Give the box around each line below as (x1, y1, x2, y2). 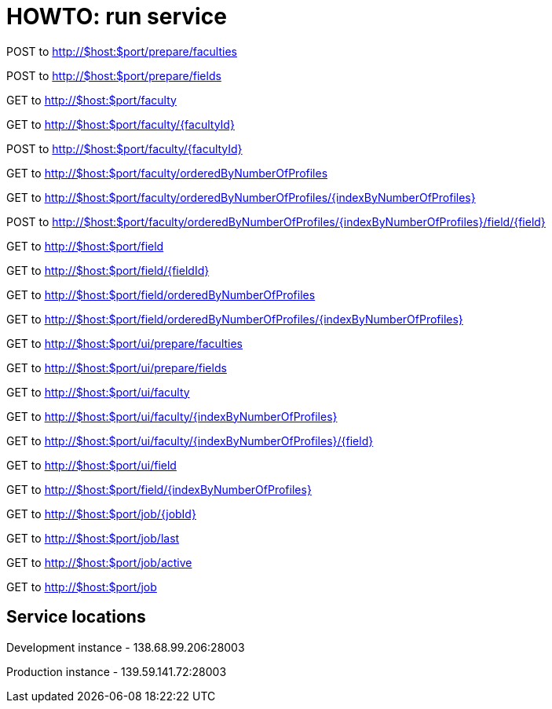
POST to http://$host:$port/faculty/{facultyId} (6, 141, 243, 155)
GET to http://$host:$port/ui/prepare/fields (6, 360, 227, 375)
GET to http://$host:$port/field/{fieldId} (6, 263, 210, 277)
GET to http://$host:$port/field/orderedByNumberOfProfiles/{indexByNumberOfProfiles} (6, 312, 463, 326)
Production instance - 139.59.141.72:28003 (6, 664, 227, 678)
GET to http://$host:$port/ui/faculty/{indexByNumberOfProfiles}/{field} (6, 433, 374, 448)
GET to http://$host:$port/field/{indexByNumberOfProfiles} (6, 482, 312, 496)
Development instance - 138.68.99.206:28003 (6, 640, 245, 654)
